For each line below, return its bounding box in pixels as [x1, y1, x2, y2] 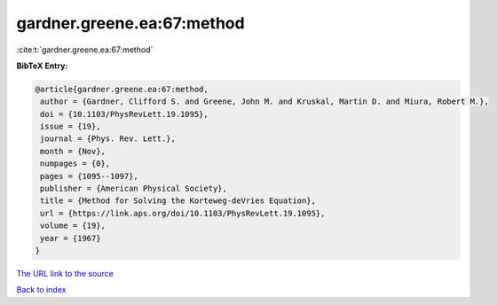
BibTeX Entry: [16, 60, 68, 71]
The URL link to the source [16, 268, 114, 278]
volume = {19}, [40, 221, 106, 231]
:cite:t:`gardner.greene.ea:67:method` [16, 44, 154, 55]
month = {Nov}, [40, 146, 106, 156]
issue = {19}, [40, 121, 101, 132]
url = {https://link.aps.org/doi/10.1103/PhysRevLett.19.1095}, [40, 208, 326, 218]
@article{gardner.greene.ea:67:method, [35, 84, 209, 94]
